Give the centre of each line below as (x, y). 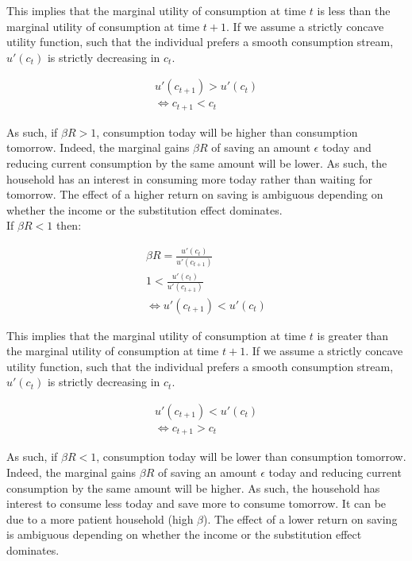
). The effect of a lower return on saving (300, 518)
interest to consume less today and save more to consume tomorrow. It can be (196, 503)
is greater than (353, 335)
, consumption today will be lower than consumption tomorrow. (251, 457)
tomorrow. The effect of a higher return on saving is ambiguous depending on (195, 194)
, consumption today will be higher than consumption (227, 132)
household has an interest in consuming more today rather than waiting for (189, 178)
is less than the (354, 10)
